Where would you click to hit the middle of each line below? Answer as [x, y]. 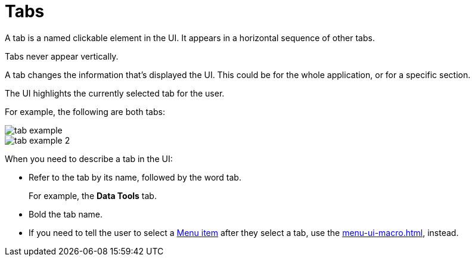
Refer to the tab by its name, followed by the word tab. [135, 177]
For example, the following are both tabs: [85, 111]
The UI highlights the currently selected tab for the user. [115, 93]
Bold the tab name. [66, 214]
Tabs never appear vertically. [62, 56]
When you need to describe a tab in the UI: [89, 159]
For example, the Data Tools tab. [93, 195]
